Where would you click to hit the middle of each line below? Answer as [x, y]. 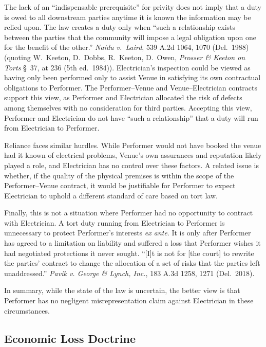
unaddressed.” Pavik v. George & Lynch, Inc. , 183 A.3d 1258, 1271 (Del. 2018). [129, 273]
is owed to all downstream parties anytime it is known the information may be [128, 17]
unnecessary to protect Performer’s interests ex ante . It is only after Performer [128, 233]
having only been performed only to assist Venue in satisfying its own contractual [132, 77]
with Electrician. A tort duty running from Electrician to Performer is [115, 222]
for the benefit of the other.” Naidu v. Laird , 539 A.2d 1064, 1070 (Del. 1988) [127, 47]
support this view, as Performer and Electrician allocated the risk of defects [123, 97]
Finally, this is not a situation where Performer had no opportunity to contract [129, 213]
